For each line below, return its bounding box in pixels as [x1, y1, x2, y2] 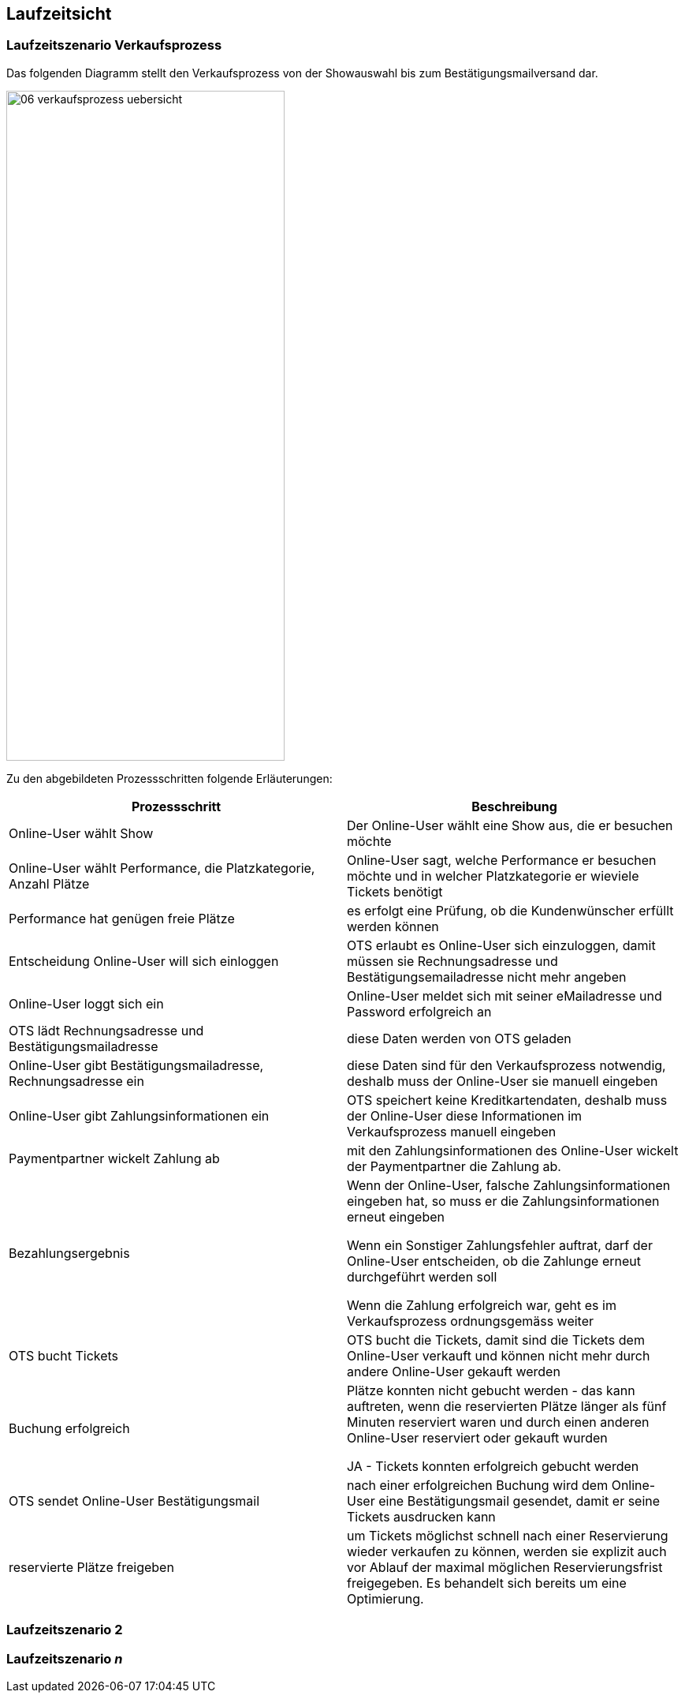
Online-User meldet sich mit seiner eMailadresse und [347, 987, 662, 1004]
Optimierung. [347, 1590, 424, 1607]
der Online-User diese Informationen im [347, 1107, 583, 1124]
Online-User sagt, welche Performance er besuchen [347, 851, 657, 868]
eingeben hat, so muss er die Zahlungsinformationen [347, 1192, 660, 1209]
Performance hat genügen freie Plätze [9, 910, 235, 926]
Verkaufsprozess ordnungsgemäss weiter [347, 1312, 594, 1329]
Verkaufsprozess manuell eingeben [347, 1123, 557, 1140]
